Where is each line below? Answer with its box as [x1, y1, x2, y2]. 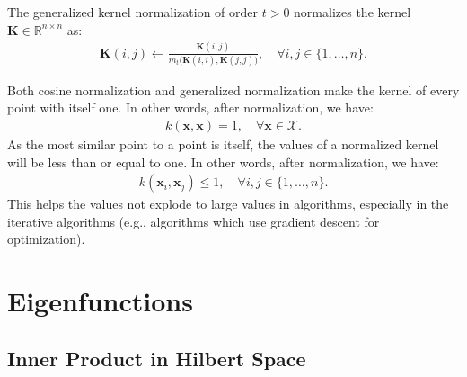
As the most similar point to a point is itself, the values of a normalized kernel [7, 135, 439, 154]
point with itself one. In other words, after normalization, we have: [7, 98, 374, 117]
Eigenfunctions [7, 283, 193, 319]
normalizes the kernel [294, 3, 411, 21]
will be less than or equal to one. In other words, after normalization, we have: [7, 152, 439, 171]
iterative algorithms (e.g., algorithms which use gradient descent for [7, 211, 380, 230]
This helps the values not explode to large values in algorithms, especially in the [7, 194, 449, 213]
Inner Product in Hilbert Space [7, 344, 306, 372]
